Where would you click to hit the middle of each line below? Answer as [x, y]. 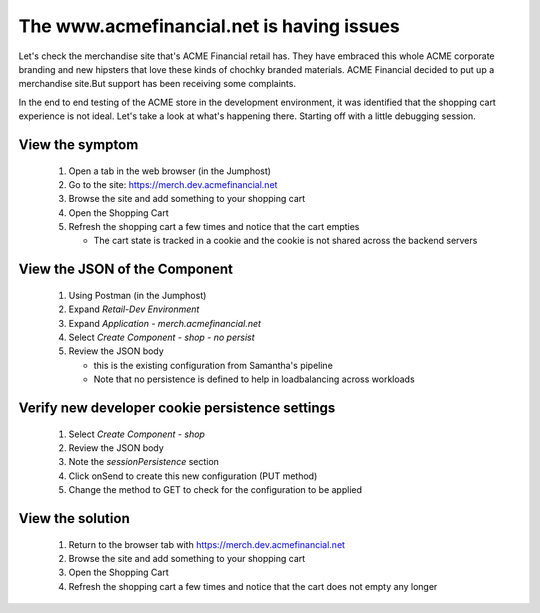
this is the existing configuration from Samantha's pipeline [213, 365]
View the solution [74, 518]
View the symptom [78, 144]
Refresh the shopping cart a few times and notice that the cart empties [214, 227]
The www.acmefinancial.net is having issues [209, 26]
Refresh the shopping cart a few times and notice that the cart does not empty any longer [253, 586]
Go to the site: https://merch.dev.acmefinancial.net [173, 184]
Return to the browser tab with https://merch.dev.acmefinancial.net [206, 544]
